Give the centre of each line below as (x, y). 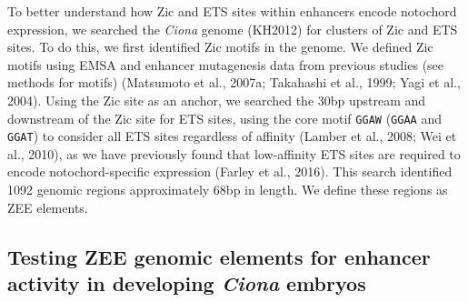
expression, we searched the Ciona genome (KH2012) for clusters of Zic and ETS (233, 29)
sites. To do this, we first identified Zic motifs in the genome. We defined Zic (220, 47)
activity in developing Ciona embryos (187, 283)
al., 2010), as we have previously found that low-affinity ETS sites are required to (234, 153)
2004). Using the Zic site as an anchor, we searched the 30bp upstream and (217, 100)
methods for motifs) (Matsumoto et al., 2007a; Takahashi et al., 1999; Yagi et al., (234, 82)
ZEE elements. (48, 207)
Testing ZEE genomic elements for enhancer (219, 256)
